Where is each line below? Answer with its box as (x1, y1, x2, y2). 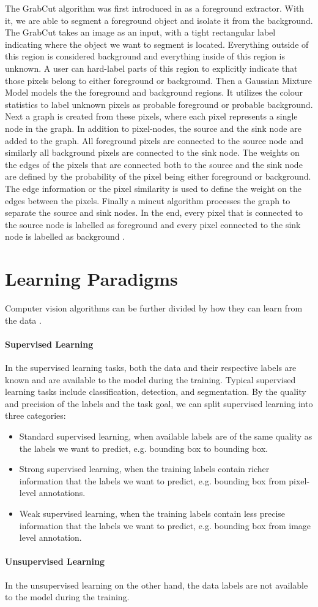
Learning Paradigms (5, 266, 178, 291)
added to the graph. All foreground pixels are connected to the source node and (5, 134, 304, 147)
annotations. (39, 486, 86, 499)
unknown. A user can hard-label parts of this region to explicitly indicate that (5, 61, 298, 74)
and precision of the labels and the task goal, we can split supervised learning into (5, 397, 313, 410)
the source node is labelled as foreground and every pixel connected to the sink (5, 218, 301, 231)
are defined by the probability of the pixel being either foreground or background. (5, 170, 311, 183)
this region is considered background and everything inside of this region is (5, 50, 286, 63)
